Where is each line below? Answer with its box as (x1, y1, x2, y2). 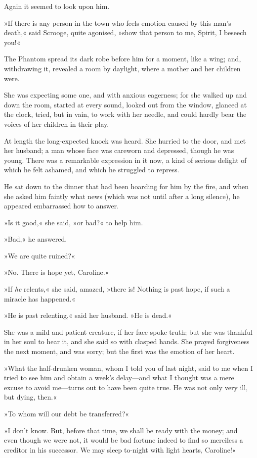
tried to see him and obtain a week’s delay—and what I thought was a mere (4, 372, 234, 383)
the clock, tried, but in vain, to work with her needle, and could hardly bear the (4, 109, 247, 119)
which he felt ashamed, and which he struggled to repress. (4, 164, 179, 175)
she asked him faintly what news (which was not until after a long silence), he (4, 191, 240, 201)
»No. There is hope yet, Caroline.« (4, 267, 109, 277)
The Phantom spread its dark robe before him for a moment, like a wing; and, (4, 53, 241, 64)
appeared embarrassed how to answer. (4, 201, 119, 211)
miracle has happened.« (4, 293, 76, 304)
